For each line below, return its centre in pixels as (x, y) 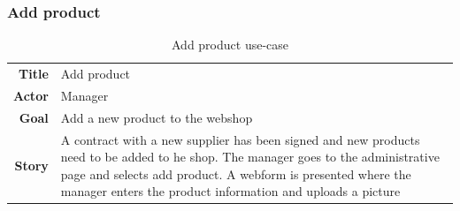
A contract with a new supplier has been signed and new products (240, 139)
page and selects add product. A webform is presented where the (236, 173)
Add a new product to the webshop (157, 117)
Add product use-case (230, 45)
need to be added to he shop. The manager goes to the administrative (250, 157)
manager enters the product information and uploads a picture (230, 191)
